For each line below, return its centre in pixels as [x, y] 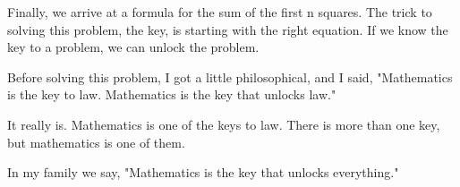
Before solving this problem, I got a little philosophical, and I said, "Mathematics [230, 76]
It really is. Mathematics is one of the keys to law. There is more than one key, [224, 124]
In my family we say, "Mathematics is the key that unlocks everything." [203, 172]
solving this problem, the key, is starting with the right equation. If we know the [228, 29]
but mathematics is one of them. [96, 142]
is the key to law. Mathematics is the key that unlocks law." [172, 94]
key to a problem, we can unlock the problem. [133, 47]
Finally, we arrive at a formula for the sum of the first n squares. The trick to [220, 12]
